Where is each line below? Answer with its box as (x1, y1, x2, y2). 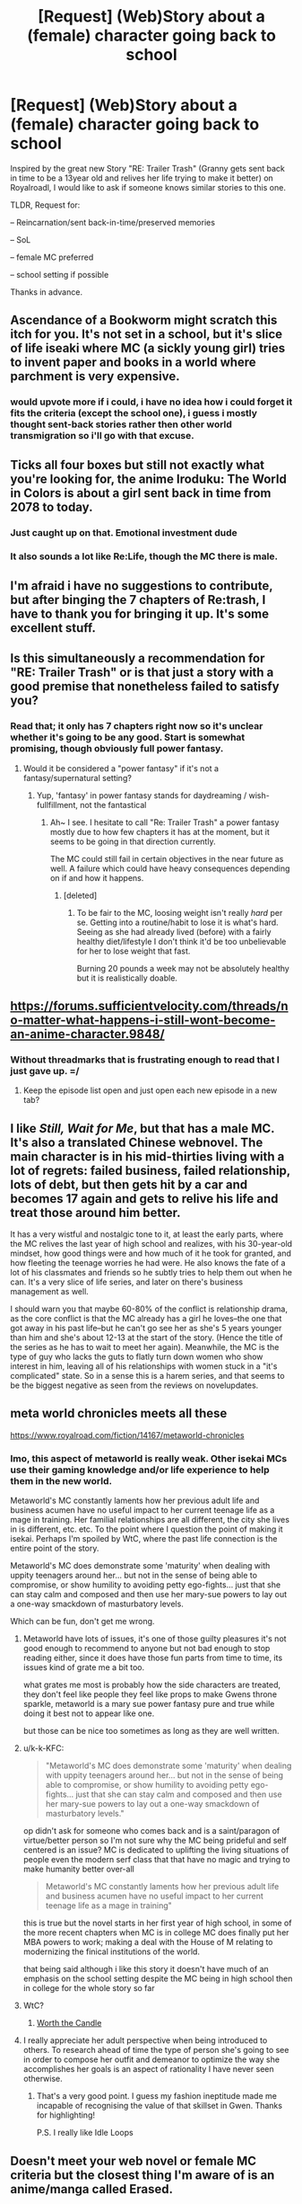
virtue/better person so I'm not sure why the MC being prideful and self (22, 1835, 288, 1846)
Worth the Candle (36, 2018, 102, 2029)
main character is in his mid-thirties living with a (10, 1149, 285, 1164)
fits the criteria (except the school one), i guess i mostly (10, 407, 258, 420)
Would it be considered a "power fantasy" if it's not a (22, 762, 219, 774)
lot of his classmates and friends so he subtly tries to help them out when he (10, 1267, 292, 1278)
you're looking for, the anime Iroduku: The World (10, 471, 288, 486)
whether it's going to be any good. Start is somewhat (10, 731, 246, 743)
